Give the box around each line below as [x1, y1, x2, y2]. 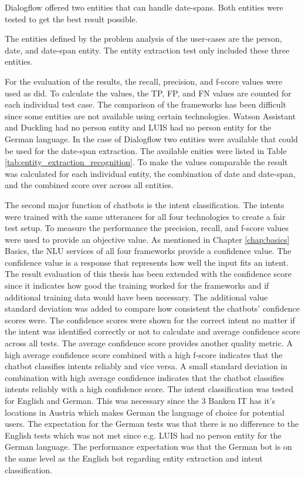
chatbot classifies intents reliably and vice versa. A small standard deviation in [5, 360, 288, 372]
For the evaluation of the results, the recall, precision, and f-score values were [5, 75, 283, 87]
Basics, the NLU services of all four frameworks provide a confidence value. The [5, 245, 292, 257]
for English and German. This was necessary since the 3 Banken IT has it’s [5, 395, 276, 406]
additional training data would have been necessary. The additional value [5, 290, 268, 303]
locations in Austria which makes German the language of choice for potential [5, 406, 284, 418]
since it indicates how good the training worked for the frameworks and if [5, 279, 269, 292]
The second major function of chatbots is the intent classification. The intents [5, 198, 284, 210]
